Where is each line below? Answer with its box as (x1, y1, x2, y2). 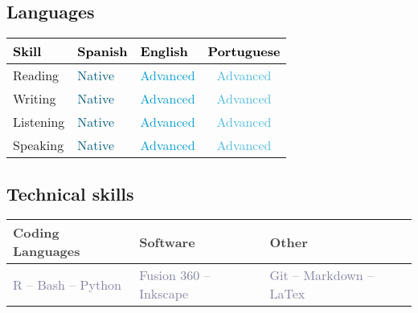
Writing (13, 89, 56, 108)
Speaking (13, 136, 64, 155)
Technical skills (6, 181, 134, 205)
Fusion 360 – (139, 266, 211, 285)
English (140, 42, 188, 61)
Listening (13, 112, 65, 132)
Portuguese (207, 42, 281, 61)
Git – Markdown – (269, 266, 375, 285)
